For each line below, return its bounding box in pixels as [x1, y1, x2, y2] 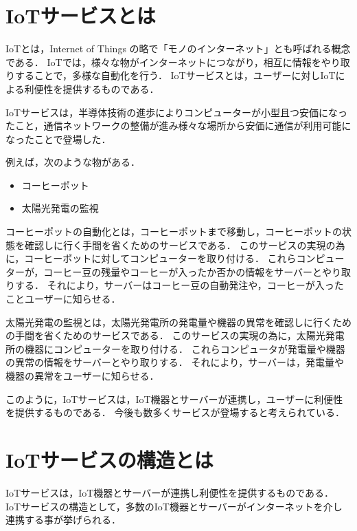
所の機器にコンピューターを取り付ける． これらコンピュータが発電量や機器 [5, 341, 345, 356]
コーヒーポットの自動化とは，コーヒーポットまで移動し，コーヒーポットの [5, 224, 342, 239]
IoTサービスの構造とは [5, 445, 214, 473]
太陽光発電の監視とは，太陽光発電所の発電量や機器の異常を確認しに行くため [5, 314, 352, 329]
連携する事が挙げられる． [5, 512, 121, 527]
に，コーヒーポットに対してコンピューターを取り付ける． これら [5, 251, 297, 265]
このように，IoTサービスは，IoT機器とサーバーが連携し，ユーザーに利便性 [5, 391, 343, 406]
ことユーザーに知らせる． [5, 292, 121, 306]
